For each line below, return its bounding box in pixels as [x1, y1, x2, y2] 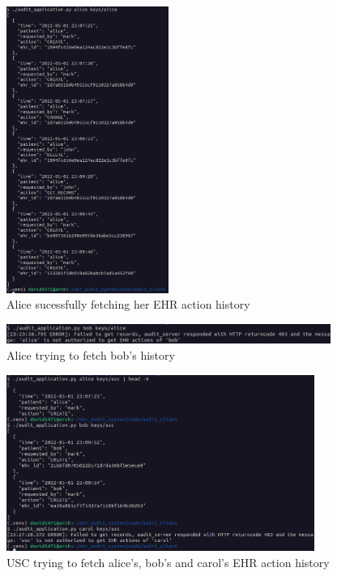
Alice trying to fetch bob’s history [6, 346, 175, 363]
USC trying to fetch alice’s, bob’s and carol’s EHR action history [6, 553, 330, 570]
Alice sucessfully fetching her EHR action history [6, 296, 250, 313]
